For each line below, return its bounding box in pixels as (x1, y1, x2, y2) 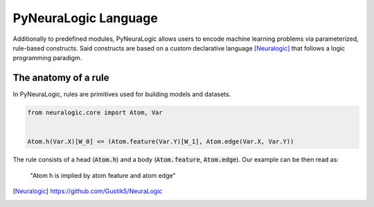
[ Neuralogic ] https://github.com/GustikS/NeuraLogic (12, 187, 163, 195)
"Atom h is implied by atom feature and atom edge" (30, 171, 176, 179)
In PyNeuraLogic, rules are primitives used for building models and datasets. (12, 90, 231, 98)
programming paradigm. (12, 54, 82, 62)
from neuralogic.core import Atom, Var (27, 109, 163, 117)
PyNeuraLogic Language (12, 10, 159, 26)
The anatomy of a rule (12, 72, 110, 84)
